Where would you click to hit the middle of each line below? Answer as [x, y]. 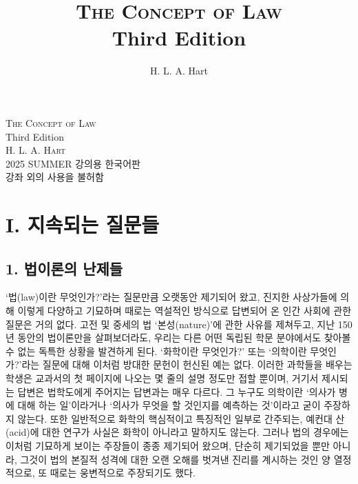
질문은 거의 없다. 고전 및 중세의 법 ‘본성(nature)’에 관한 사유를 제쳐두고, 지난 [170, 324]
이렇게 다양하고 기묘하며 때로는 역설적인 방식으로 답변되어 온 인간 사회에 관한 [185, 311]
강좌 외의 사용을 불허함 [55, 177]
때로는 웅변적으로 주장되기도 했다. [123, 473]
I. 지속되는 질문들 [82, 224]
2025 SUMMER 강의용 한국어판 [73, 163]
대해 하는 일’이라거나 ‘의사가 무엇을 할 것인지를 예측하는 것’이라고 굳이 [169, 405]
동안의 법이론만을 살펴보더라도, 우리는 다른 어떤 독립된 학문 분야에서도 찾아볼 [184, 337]
